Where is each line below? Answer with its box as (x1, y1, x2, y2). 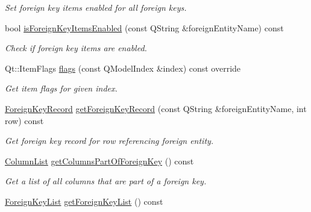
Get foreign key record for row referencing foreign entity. (5, 134, 214, 147)
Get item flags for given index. (5, 82, 118, 95)
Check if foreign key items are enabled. (5, 42, 147, 54)
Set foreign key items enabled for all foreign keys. (5, 1, 187, 13)
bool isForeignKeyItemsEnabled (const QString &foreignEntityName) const (5, 21, 284, 34)
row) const (5, 114, 44, 126)
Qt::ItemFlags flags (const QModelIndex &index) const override (5, 61, 241, 74)
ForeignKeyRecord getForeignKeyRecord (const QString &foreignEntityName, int (5, 102, 307, 114)
